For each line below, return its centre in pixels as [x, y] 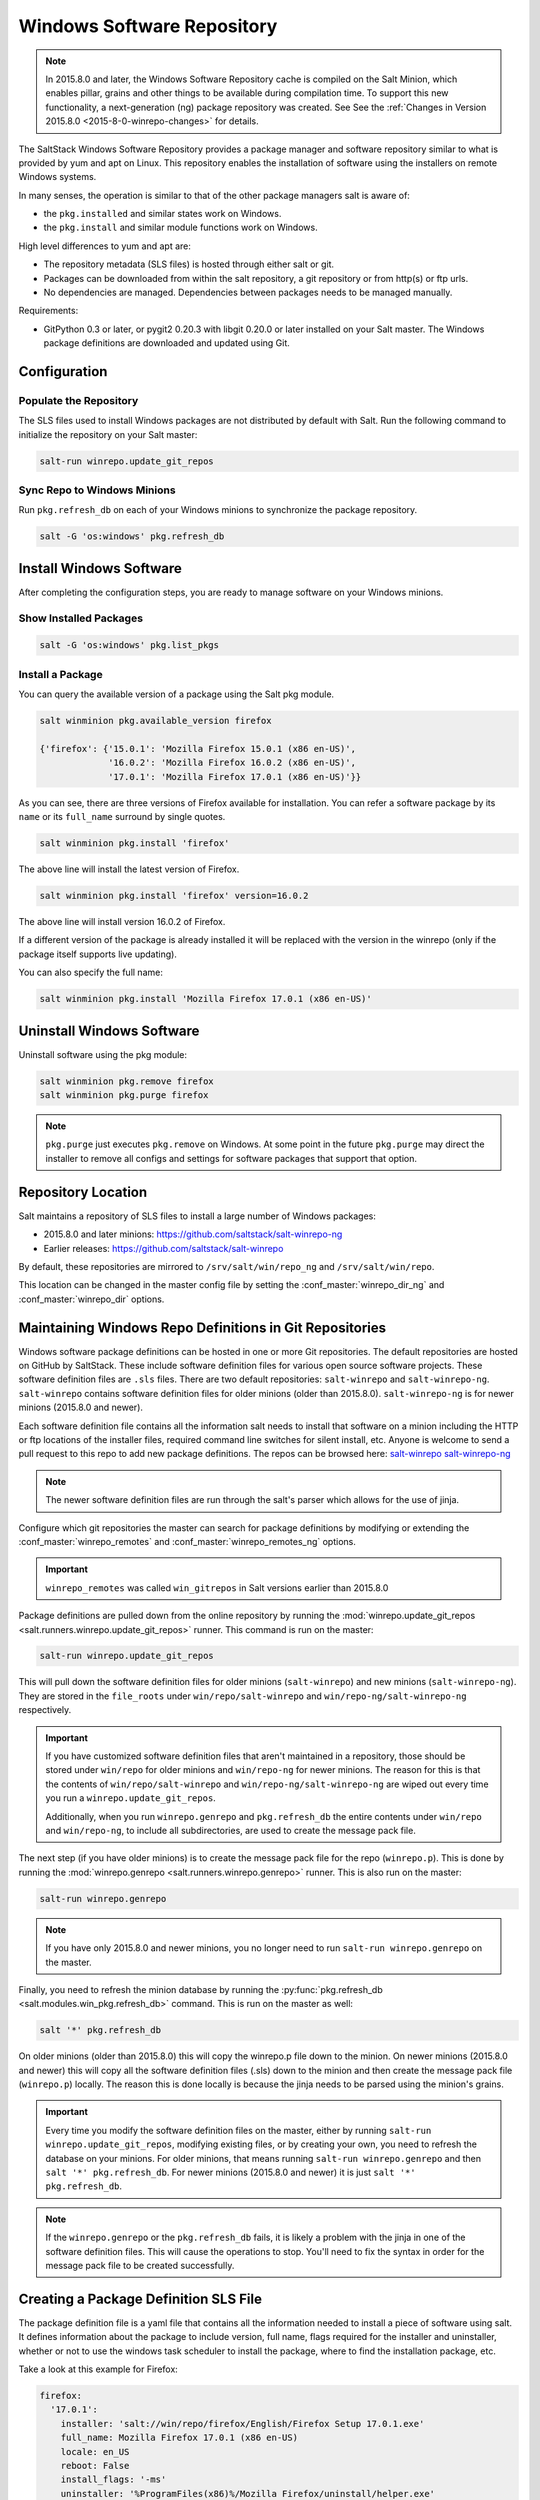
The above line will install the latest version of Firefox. [129, 869]
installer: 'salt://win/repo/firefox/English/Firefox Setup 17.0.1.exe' [242, 2423]
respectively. [45, 1710]
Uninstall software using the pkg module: [103, 1054]
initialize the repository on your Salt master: [108, 434]
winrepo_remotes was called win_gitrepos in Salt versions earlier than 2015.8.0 [217, 1587]
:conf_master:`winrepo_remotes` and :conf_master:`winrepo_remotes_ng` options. [187, 1541]
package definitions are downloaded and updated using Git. [166, 343]
